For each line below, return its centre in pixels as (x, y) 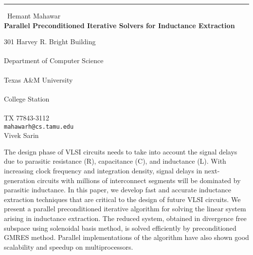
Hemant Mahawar (34, 16)
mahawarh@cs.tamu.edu (39, 127)
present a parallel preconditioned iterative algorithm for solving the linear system (125, 209)
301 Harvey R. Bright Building (50, 42)
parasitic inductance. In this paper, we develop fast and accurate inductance (118, 190)
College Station (27, 98)
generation (19, 180)
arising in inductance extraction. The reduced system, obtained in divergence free (125, 218)
